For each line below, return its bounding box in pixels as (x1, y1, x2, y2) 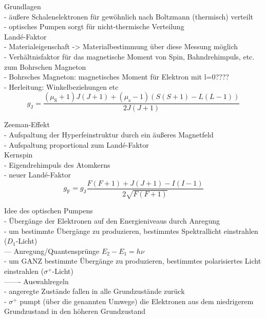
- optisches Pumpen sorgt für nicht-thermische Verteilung (4, 21, 184, 32)
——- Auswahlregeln (4, 275, 69, 286)
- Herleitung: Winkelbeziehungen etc (4, 81, 119, 92)
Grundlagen (4, 1, 41, 11)
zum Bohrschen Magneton (4, 61, 86, 72)
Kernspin (4, 149, 33, 160)
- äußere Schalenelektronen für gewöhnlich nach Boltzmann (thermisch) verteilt (4, 11, 254, 22)
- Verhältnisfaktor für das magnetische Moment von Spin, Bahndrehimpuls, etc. (4, 51, 255, 62)
